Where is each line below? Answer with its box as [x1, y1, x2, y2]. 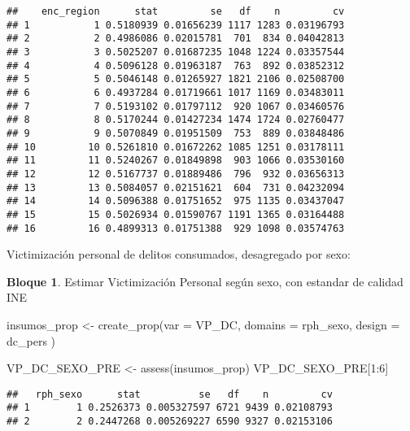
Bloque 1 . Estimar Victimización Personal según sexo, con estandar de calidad [7, 272, 403, 290]
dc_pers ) [7, 332, 56, 349]
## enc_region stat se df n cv [7, 6, 345, 17]
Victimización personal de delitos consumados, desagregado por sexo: [7, 246, 351, 263]
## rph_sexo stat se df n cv [7, 388, 333, 400]
